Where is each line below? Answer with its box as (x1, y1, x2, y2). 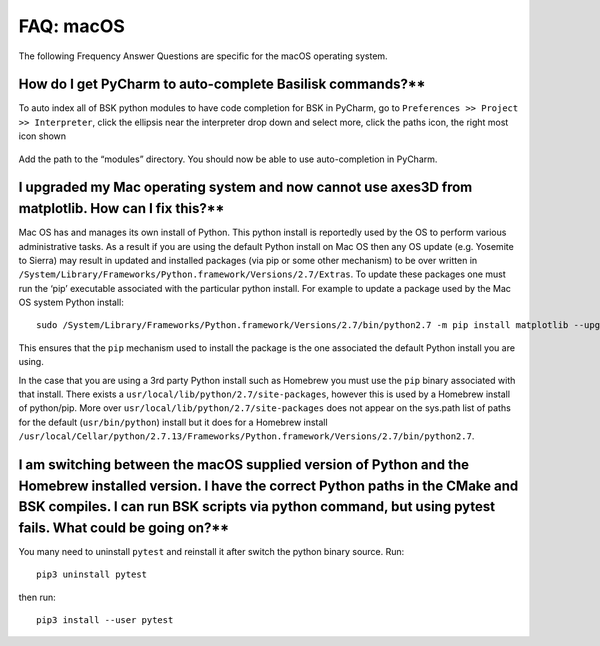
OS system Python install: (18, 296, 124, 309)
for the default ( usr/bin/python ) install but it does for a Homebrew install (18, 416, 329, 428)
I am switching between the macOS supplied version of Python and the (18, 456, 470, 474)
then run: (18, 591, 57, 603)
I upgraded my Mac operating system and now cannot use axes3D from (18, 179, 473, 196)
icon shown (18, 130, 67, 142)
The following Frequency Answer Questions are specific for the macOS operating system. (18, 50, 389, 62)
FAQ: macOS (18, 15, 125, 37)
